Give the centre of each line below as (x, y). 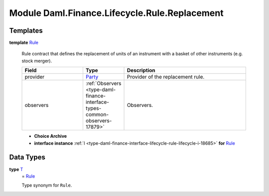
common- (97, 114)
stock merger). (37, 61)
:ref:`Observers (103, 84)
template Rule (24, 43)
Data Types (27, 157)
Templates (26, 31)
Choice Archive (51, 136)
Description (141, 71)
